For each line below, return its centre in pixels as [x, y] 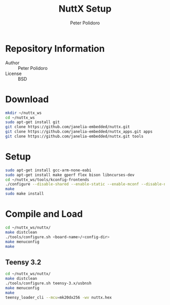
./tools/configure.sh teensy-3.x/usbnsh [49, 283]
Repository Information [55, 48]
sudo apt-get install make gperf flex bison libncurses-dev [70, 175]
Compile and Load [44, 214]
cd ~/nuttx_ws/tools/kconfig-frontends [47, 180]
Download [27, 99]
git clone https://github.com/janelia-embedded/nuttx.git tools [74, 136]
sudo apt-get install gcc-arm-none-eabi [49, 170]
